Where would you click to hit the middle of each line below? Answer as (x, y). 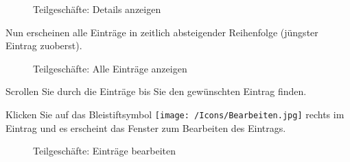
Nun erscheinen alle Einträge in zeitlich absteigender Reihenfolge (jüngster (162, 32)
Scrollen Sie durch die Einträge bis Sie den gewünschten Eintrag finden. (156, 91)
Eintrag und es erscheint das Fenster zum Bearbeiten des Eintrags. (146, 127)
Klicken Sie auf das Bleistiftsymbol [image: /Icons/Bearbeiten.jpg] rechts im (175, 114)
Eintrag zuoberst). (44, 45)
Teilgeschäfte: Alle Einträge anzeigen (110, 68)
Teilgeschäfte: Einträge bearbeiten (105, 151)
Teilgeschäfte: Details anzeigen (97, 9)
